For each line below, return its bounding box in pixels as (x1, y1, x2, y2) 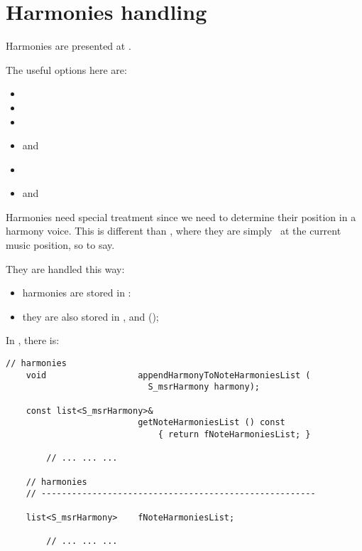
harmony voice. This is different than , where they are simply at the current (6, 223, 341, 238)
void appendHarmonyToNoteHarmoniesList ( (26, 370, 311, 380)
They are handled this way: (6, 261, 125, 276)
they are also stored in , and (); (22, 309, 159, 323)
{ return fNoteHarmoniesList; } (158, 429, 311, 439)
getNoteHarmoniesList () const (138, 417, 285, 428)
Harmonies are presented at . (6, 38, 131, 53)
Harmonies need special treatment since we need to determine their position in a (6, 209, 356, 224)
